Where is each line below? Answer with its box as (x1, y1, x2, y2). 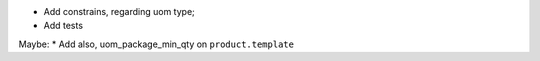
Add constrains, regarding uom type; (43, 6, 195, 17)
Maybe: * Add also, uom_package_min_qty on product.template (18, 38, 295, 50)
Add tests (43, 20, 84, 32)
